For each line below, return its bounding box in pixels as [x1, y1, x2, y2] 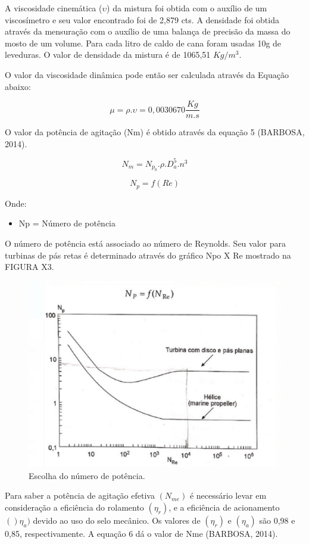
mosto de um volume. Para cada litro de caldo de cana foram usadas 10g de [5, 36, 282, 49]
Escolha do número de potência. [29, 469, 145, 481]
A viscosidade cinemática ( [5, 2, 102, 14]
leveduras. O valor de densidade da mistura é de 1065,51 [5, 48, 211, 61]
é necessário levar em [189, 489, 267, 502]
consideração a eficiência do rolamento [5, 501, 144, 513]
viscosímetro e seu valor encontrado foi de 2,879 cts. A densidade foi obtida [5, 13, 279, 26]
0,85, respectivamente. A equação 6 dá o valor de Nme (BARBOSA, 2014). [5, 527, 278, 539]
